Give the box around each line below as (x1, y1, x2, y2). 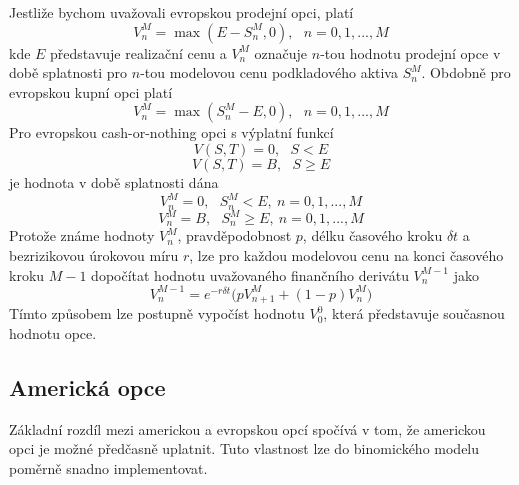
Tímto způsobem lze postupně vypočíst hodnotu (9, 303, 305, 324)
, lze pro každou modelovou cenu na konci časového (189, 245, 504, 266)
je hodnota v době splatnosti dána (9, 171, 219, 192)
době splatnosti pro (9, 62, 128, 83)
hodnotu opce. (9, 322, 97, 343)
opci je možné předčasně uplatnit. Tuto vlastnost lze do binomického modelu (9, 438, 480, 459)
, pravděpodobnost (177, 225, 292, 246)
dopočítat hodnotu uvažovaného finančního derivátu (91, 264, 409, 285)
